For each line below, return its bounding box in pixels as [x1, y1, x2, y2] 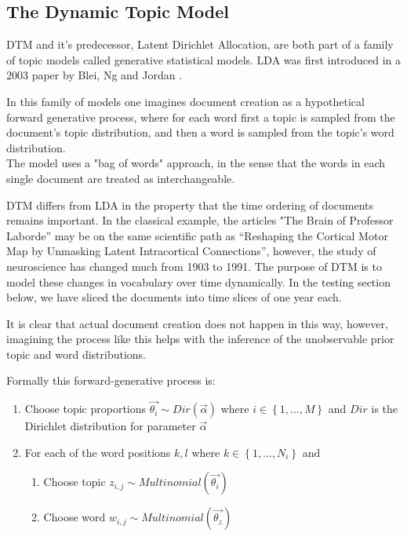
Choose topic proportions [24, 400, 147, 417]
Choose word [43, 509, 106, 525]
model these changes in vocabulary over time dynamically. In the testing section [6, 273, 391, 290]
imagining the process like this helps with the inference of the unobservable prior [6, 331, 394, 347]
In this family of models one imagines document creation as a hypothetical [6, 93, 365, 109]
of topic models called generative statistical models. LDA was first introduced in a [6, 51, 401, 68]
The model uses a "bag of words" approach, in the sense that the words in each [6, 155, 386, 171]
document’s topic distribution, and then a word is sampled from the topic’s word [6, 124, 394, 141]
